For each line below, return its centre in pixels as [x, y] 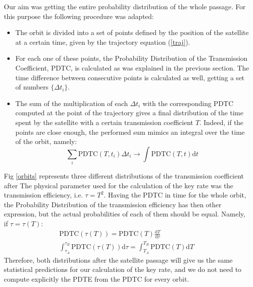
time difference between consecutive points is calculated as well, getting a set [130, 77]
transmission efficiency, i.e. [44, 195]
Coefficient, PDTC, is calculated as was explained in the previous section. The [132, 67]
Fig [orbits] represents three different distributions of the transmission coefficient [124, 176]
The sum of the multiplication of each [72, 103]
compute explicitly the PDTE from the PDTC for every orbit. [97, 278]
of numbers [32, 87]
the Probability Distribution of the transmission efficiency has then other [113, 204]
